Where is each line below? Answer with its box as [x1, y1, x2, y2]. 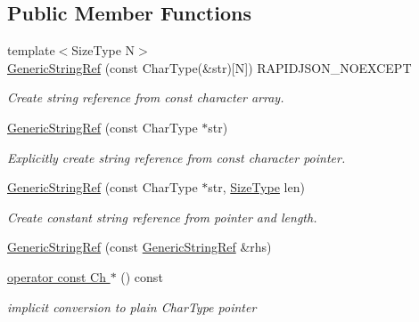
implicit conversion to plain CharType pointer [7, 297, 257, 316]
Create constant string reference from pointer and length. [7, 207, 317, 226]
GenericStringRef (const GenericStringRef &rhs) [7, 237, 272, 256]
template [7, 41, 55, 60]
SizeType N [71, 41, 136, 60]
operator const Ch [7, 267, 106, 286]
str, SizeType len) [208, 178, 305, 197]
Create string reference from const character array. [7, 88, 284, 107]
